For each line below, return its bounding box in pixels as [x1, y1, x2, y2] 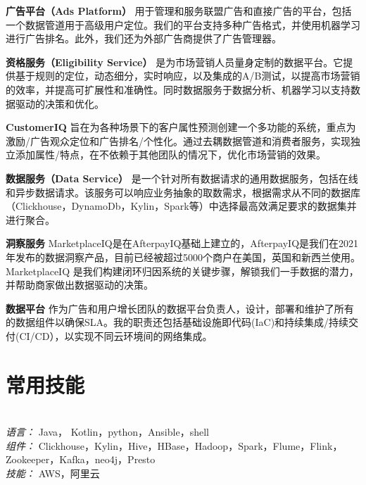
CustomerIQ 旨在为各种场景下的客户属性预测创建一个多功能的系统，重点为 [6, 120, 356, 134]
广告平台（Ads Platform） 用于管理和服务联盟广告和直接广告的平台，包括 [6, 4, 352, 18]
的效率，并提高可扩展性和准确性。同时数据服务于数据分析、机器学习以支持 [6, 82, 351, 96]
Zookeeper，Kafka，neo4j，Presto [6, 452, 156, 467]
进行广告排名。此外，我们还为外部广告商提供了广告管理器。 [6, 31, 282, 46]
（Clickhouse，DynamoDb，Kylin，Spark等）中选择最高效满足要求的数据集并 [6, 199, 357, 213]
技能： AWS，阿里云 [6, 465, 100, 480]
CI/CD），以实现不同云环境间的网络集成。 [19, 328, 213, 343]
